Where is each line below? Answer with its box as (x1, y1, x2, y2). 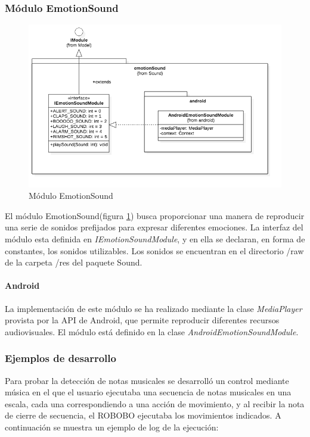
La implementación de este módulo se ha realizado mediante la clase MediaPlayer (5, 302, 302, 314)
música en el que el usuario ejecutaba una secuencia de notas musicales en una (5, 386, 292, 398)
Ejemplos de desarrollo (5, 351, 116, 366)
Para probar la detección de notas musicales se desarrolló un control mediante (5, 374, 289, 386)
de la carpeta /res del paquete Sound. (5, 256, 142, 269)
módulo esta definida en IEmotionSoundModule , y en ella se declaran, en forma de (5, 233, 305, 245)
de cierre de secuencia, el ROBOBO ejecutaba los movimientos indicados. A (5, 409, 281, 422)
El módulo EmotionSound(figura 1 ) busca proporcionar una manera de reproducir (5, 209, 305, 221)
